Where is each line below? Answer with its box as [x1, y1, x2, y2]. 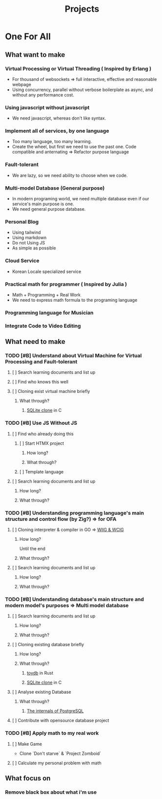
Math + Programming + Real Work [12, 291, 81, 297]
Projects [64, 3, 100, 15]
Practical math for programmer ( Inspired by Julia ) [5, 281, 127, 288]
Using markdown [12, 235, 47, 241]
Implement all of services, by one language [5, 127, 109, 134]
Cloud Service [5, 257, 40, 264]
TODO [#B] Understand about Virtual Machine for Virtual [5, 352, 142, 359]
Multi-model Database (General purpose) [5, 185, 105, 192]
